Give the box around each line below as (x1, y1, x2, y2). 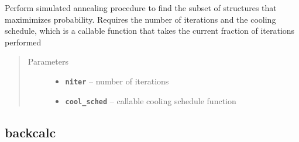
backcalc (5, 123, 56, 141)
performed (5, 35, 42, 48)
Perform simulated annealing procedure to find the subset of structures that (5, 2, 277, 13)
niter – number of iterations (65, 74, 169, 87)
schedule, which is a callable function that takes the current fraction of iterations (5, 24, 295, 37)
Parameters (28, 55, 68, 68)
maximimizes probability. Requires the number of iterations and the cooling (5, 13, 276, 25)
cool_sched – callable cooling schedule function (65, 94, 236, 106)
